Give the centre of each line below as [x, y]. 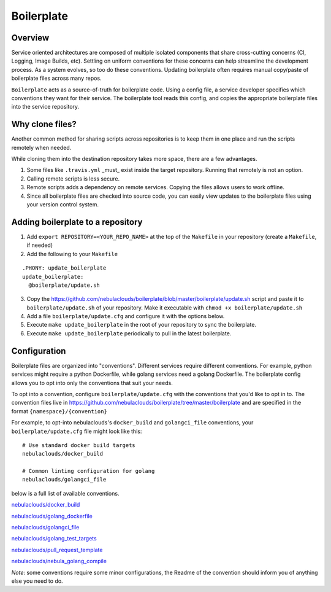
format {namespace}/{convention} [59, 411]
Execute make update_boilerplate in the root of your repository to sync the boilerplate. [142, 325]
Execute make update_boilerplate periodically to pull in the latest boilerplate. [129, 333]
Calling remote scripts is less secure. [73, 179]
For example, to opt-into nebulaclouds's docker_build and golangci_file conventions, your [132, 423]
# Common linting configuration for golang [89, 471]
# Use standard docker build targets [79, 445]
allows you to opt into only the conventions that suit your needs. [92, 383]
